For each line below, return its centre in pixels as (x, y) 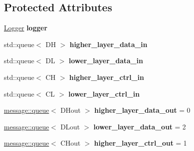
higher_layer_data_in (108, 44)
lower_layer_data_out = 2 (140, 126)
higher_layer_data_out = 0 (142, 110)
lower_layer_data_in (106, 61)
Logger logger (26, 28)
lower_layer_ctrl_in (104, 93)
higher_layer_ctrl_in (107, 77)
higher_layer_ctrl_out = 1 (140, 143)
